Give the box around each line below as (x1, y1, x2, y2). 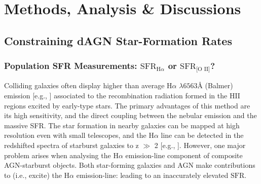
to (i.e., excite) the (4, 169, 62, 180)
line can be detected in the (161, 130, 244, 140)
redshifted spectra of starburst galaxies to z (4, 140, 139, 151)
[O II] (196, 66, 210, 72)
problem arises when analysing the (4, 150, 111, 160)
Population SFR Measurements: (4, 59, 137, 72)
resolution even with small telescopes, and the (4, 130, 146, 140)
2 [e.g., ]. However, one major (154, 140, 246, 151)
